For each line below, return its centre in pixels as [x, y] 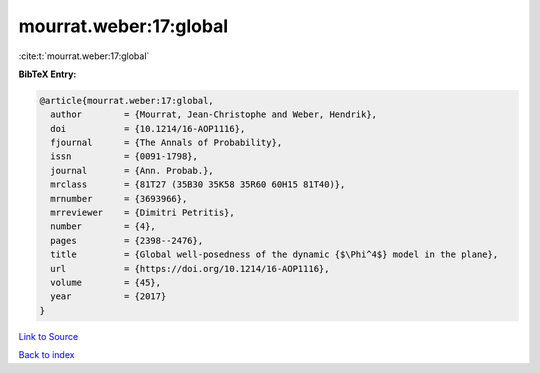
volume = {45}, [106, 282]
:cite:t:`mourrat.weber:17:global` [84, 56]
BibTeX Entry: [47, 74]
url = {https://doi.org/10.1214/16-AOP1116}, [190, 268]
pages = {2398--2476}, [127, 240]
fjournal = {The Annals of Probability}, [166, 143]
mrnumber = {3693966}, [119, 198]
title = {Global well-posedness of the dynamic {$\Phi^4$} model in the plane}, [274, 254]
